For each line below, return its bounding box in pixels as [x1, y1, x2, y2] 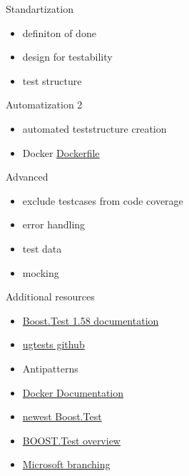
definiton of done [22, 25, 96, 40]
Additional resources [6, 289, 95, 304]
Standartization [6, 1, 73, 16]
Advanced [6, 169, 48, 184]
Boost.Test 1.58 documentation [22, 313, 159, 328]
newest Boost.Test [22, 409, 102, 424]
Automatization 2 [6, 97, 83, 112]
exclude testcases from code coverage [22, 193, 183, 208]
